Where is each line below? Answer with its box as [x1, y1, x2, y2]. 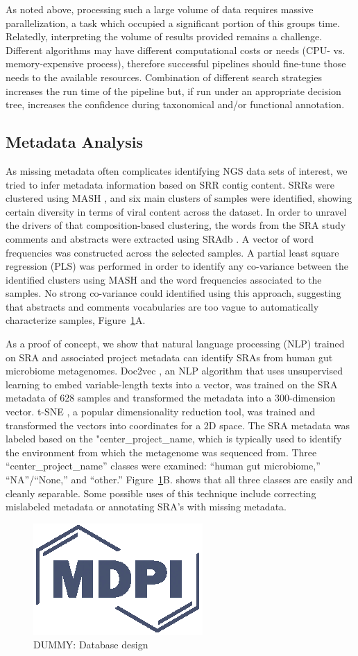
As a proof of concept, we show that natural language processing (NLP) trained [6, 336, 345, 351]
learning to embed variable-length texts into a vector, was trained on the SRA [6, 377, 338, 391]
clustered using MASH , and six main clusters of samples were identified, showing [6, 191, 352, 205]
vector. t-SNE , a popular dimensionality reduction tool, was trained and [6, 404, 316, 419]
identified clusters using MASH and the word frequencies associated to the [6, 272, 322, 286]
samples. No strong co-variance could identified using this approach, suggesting [6, 286, 341, 300]
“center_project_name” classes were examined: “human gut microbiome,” [6, 458, 321, 473]
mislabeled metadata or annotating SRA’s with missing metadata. [6, 499, 287, 514]
